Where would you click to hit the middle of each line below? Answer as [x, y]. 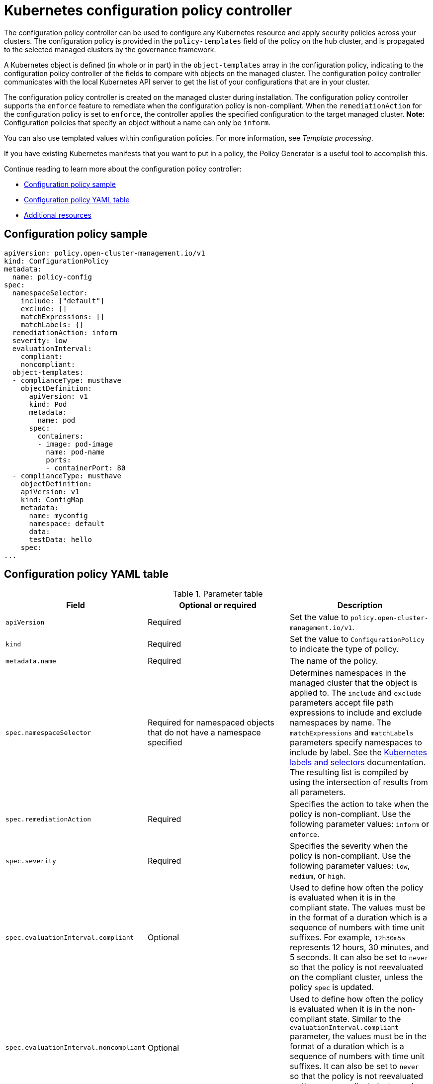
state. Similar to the [365, 1019]
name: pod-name [75, 452]
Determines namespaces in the [348, 673]
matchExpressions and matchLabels [351, 733]
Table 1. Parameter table [218, 594]
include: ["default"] [63, 301]
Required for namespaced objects [211, 723]
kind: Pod [48, 404]
